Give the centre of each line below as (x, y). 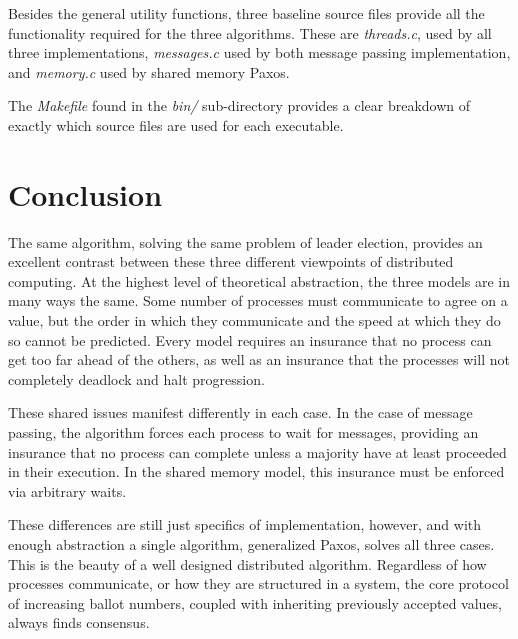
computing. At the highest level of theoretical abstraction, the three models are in (259, 280)
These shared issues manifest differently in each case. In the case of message (240, 412)
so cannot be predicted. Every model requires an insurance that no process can (250, 339)
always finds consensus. (79, 622)
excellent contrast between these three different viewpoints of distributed (231, 261)
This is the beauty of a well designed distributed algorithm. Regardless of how (247, 563)
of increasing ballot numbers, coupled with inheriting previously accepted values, (255, 602)
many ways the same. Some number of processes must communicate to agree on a (258, 300)
